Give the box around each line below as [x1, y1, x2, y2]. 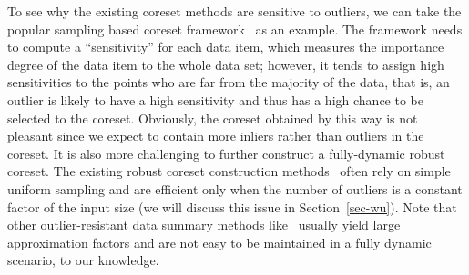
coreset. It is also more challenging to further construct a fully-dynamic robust [7, 143, 445, 162]
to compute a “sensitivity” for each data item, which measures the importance [7, 37, 444, 56]
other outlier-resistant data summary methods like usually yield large [7, 215, 401, 234]
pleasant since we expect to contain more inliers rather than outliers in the [7, 126, 424, 145]
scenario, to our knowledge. [7, 250, 159, 270]
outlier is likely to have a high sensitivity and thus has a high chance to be [7, 90, 423, 109]
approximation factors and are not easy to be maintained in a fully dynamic [7, 232, 432, 251]
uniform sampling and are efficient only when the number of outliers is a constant [7, 179, 463, 198]
